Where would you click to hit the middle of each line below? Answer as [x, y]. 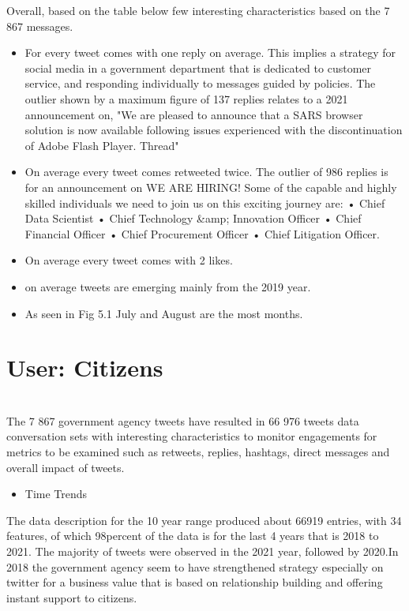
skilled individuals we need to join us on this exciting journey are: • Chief [205, 202]
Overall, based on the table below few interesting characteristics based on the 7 [198, 10]
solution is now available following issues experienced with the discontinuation [214, 130]
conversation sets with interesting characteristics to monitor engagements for [192, 436]
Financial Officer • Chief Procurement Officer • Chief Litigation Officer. [202, 233]
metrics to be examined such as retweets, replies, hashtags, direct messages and [198, 452]
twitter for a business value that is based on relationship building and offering [195, 582]
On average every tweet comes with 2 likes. [129, 260]
